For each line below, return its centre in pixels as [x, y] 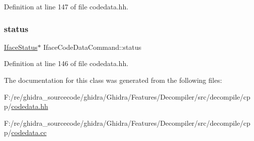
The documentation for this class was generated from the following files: [113, 80]
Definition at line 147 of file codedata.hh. [66, 6]
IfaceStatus [21, 47]
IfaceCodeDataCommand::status [92, 47]
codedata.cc [29, 132]
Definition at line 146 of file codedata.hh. [66, 63]
